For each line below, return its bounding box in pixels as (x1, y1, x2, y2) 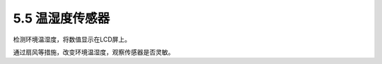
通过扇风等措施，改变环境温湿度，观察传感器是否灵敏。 (13, 48, 175, 56)
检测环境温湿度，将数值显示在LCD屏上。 (13, 35, 131, 44)
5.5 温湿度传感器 (13, 11, 110, 26)
